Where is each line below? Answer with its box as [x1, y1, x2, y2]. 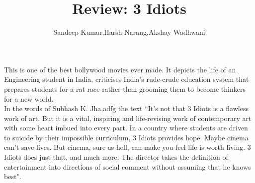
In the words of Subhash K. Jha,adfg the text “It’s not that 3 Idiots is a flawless [4, 103, 249, 114]
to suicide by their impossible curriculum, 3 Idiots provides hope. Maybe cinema [4, 132, 249, 142]
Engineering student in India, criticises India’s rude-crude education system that [4, 74, 249, 84]
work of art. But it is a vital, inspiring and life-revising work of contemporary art [4, 113, 252, 123]
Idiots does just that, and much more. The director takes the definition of [4, 152, 228, 162]
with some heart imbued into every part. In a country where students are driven [4, 122, 248, 133]
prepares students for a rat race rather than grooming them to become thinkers [4, 83, 246, 94]
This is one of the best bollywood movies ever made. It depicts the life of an [4, 64, 236, 74]
